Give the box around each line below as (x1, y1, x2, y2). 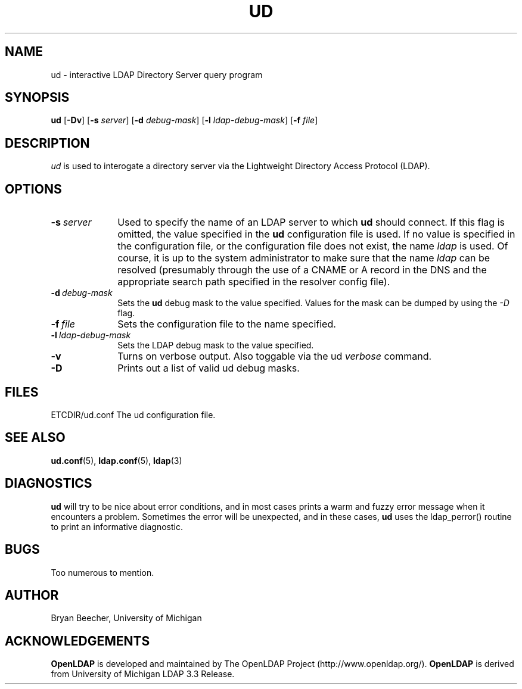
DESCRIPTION (5, 135, 90, 151)
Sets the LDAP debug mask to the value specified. (117, 340, 314, 351)
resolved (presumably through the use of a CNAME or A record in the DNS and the (117, 264, 487, 276)
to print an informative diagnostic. (51, 521, 183, 532)
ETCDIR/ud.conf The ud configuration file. (51, 409, 216, 420)
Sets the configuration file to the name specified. (117, 318, 336, 331)
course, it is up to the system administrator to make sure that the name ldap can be (117, 252, 490, 264)
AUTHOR (5, 587, 59, 603)
